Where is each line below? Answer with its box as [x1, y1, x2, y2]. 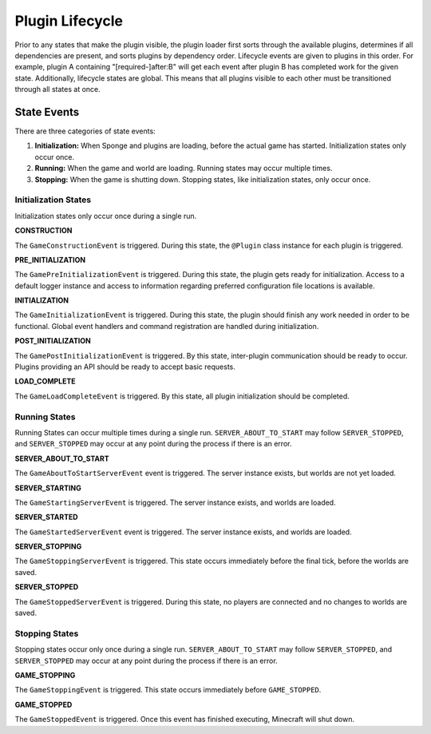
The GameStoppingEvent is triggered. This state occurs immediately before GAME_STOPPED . [14, 685, 322, 695]
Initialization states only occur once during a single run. [14, 211, 197, 220]
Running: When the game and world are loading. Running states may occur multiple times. [34, 164, 333, 173]
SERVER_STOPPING [14, 542, 82, 551]
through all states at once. [14, 85, 101, 94]
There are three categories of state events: [14, 126, 156, 136]
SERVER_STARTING [14, 483, 81, 493]
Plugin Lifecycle [14, 12, 124, 30]
